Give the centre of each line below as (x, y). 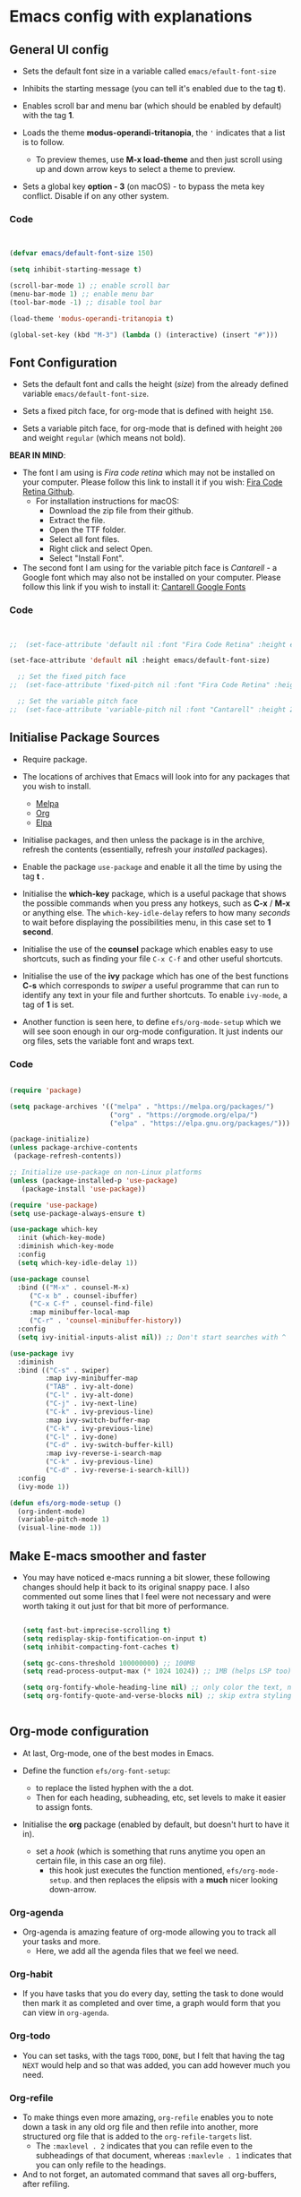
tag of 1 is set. (48, 1004)
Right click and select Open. (101, 549)
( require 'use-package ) (54, 1205)
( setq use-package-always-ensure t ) (77, 1213)
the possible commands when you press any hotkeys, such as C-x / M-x (156, 903)
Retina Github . (48, 492)
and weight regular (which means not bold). (104, 438)
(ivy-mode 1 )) (43, 1486)
